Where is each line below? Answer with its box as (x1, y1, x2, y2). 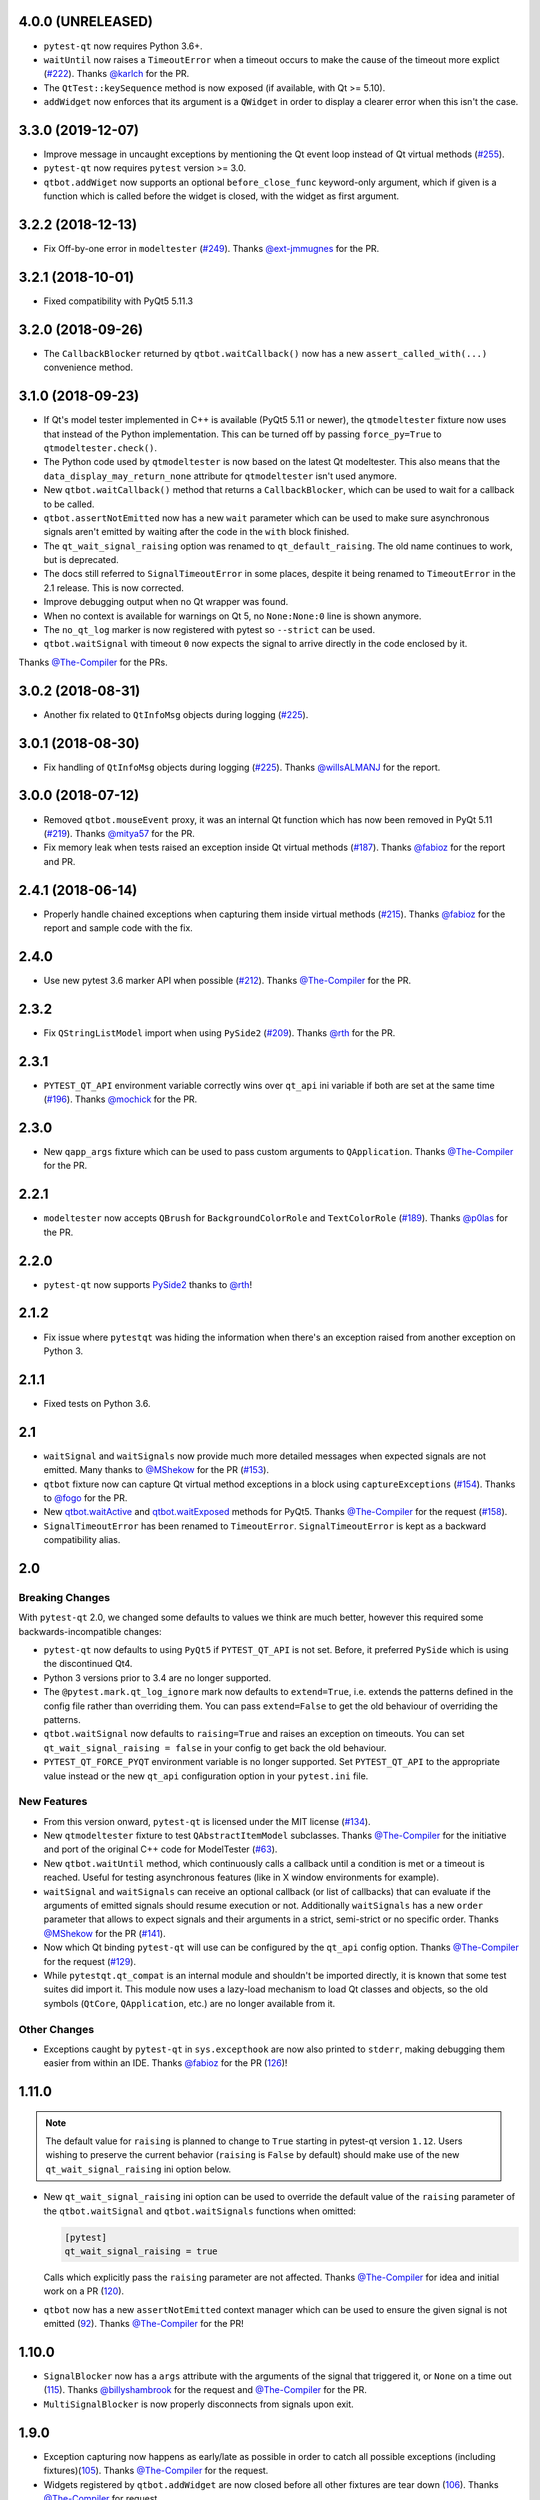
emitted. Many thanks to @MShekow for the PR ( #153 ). (43, 1464, 270, 1476)
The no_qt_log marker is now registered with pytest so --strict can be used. (43, 624, 375, 636)
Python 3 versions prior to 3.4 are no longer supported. (43, 1671, 272, 1684)
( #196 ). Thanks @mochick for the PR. (43, 1093, 198, 1105)
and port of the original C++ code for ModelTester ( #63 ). (43, 1843, 278, 1855)
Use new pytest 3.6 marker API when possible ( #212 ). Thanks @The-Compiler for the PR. (43, 974, 412, 986)
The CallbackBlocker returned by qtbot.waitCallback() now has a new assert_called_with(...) (43, 347, 488, 359)
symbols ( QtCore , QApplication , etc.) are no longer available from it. (43, 1997, 336, 2009)
